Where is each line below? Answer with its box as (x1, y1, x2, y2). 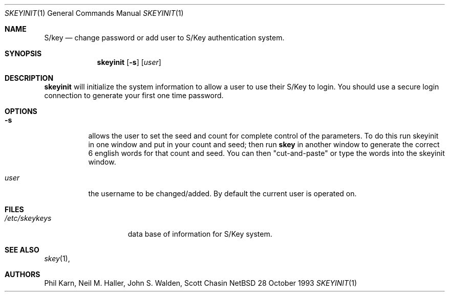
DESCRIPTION (5, 74, 54, 82)
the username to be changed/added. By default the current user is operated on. (88, 189, 357, 198)
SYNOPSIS (5, 49, 42, 58)
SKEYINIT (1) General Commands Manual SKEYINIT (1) (5, 9, 184, 17)
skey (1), (44, 254, 70, 263)
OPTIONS (5, 107, 37, 116)
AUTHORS (5, 270, 40, 279)
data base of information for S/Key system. (127, 230, 272, 238)
